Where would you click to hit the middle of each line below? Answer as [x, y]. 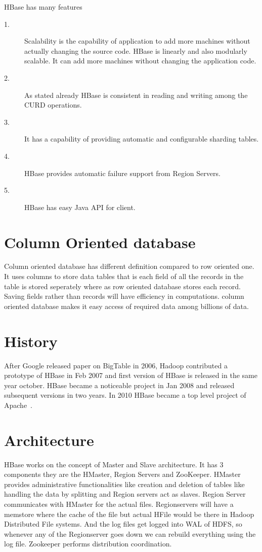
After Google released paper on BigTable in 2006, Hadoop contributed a [116, 365]
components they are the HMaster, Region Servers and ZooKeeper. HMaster [122, 474]
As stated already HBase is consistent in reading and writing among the [136, 95]
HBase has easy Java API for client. [80, 207]
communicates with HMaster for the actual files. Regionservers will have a [119, 504]
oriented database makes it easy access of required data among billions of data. [126, 306]
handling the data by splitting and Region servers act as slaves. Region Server [125, 494]
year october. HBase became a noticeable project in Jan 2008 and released [119, 385]
